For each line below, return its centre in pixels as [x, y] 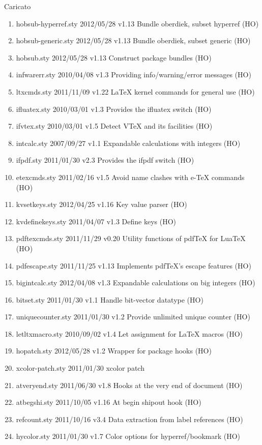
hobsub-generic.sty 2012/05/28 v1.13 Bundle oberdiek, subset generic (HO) [133, 40]
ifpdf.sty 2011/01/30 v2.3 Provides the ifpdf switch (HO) [105, 160]
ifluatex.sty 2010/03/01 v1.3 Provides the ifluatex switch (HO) [114, 109]
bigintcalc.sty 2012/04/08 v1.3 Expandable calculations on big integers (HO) [136, 283]
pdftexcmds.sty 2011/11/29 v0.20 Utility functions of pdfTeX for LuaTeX [131, 238]
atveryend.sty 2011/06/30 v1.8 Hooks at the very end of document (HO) [129, 385]
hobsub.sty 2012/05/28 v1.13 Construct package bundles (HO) [114, 57]
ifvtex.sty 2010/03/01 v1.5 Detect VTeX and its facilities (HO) [114, 126]
